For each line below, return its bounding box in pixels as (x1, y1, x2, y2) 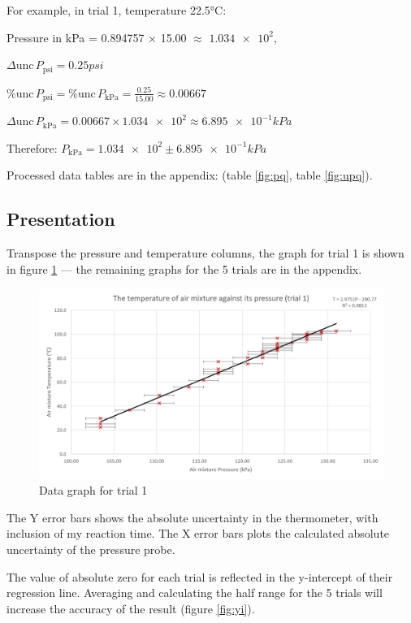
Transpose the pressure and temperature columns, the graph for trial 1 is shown (6, 244, 405, 262)
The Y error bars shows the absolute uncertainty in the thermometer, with (6, 508, 379, 526)
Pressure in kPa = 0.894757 (6, 28, 145, 45)
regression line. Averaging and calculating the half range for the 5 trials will (6, 584, 383, 601)
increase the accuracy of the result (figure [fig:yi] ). (6, 599, 255, 617)
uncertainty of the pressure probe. (6, 541, 175, 557)
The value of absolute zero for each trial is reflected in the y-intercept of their (6, 568, 393, 585)
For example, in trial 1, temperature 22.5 (6, 2, 210, 18)
